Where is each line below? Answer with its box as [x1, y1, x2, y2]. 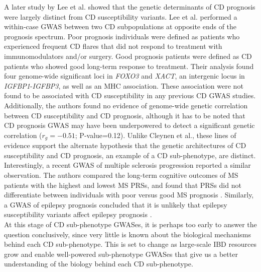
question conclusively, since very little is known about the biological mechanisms [4, 229, 251, 239]
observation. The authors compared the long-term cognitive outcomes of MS [4, 169, 238, 180]
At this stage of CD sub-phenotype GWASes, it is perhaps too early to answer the [4, 219, 257, 229]
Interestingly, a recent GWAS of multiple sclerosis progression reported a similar [4, 160, 251, 170]
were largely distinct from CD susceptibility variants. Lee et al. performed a [4, 11, 237, 22]
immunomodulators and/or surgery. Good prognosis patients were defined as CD [4, 50, 252, 61]
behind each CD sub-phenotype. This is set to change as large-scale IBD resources [4, 239, 256, 249]
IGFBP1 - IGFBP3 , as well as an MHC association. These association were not [4, 80, 243, 91]
